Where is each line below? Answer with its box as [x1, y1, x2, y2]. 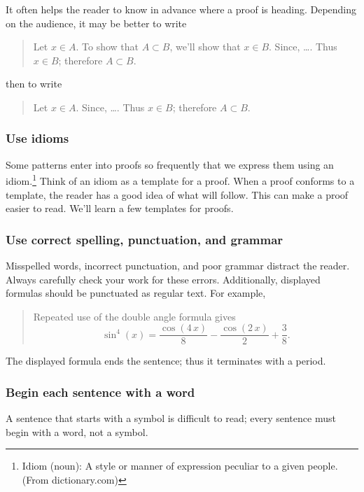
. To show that [76, 39, 139, 54]
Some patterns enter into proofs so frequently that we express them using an [6, 157, 334, 171]
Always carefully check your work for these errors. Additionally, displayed [6, 272, 321, 286]
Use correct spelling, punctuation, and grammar [6, 230, 283, 248]
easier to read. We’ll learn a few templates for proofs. [6, 201, 234, 216]
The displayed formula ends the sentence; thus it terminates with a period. [6, 353, 326, 368]
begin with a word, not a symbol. [6, 424, 148, 439]
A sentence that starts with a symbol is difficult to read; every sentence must [6, 411, 336, 426]
